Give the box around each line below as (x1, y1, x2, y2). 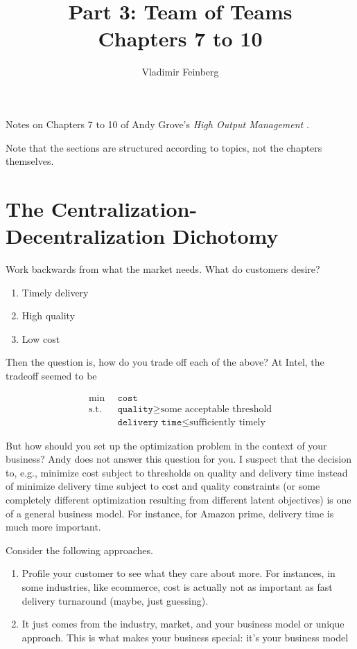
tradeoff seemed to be (6, 368, 97, 382)
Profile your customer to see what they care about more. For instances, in (21, 566, 336, 580)
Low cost (21, 331, 60, 346)
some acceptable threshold (160, 404, 272, 414)
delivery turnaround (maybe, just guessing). (21, 593, 209, 607)
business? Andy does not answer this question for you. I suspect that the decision (6, 452, 351, 466)
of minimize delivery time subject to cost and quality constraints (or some (6, 479, 320, 493)
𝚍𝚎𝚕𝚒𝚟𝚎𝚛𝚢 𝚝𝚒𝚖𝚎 (117, 417, 182, 427)
